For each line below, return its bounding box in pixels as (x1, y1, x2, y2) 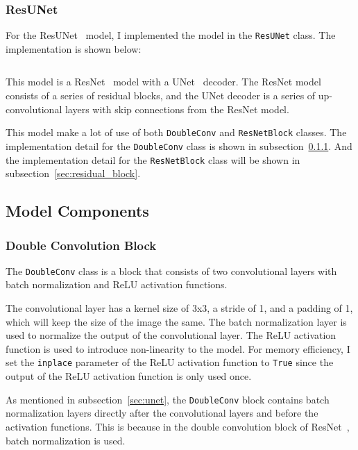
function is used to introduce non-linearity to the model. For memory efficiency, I (6, 341, 350, 356)
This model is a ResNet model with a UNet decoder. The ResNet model (6, 74, 321, 89)
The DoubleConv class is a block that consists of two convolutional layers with (6, 263, 337, 278)
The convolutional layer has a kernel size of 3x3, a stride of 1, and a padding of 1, (6, 301, 353, 315)
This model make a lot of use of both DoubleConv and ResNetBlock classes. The (6, 125, 347, 140)
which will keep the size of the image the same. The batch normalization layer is (6, 314, 347, 328)
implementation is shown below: (6, 41, 142, 56)
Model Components (6, 200, 149, 222)
